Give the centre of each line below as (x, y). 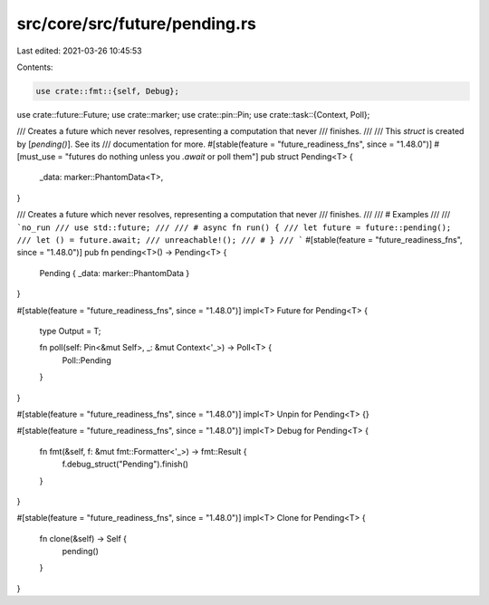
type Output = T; (70, 331)
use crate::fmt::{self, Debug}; (108, 91)
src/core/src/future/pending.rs (137, 24)
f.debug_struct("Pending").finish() (125, 464)
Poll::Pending (87, 360)
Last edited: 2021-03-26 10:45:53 (79, 51)
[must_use (36, 157)
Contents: (35, 67)
